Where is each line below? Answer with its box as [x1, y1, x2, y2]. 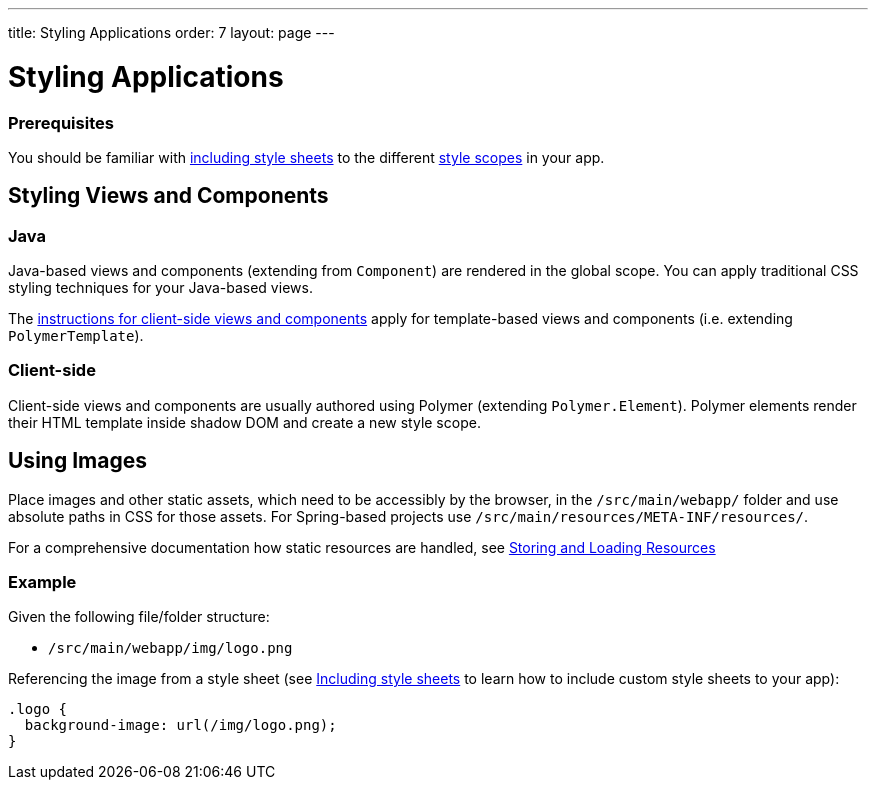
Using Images [8, 448, 147, 474]
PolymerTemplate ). [8, 327, 144, 345]
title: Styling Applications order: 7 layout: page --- [8, 24, 335, 41]
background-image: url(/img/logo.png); [24, 717, 337, 734]
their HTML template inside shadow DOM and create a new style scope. [8, 413, 481, 431]
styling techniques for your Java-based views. [8, 279, 313, 297]
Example [8, 572, 77, 593]
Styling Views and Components [8, 183, 329, 209]
